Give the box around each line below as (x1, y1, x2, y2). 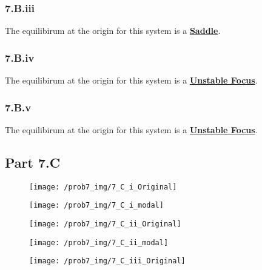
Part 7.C (5, 153, 61, 171)
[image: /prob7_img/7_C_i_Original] (29, 182, 177, 191)
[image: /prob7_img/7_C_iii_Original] (29, 257, 186, 266)
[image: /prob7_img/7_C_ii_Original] (29, 219, 181, 228)
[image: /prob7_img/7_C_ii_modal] (29, 238, 169, 247)
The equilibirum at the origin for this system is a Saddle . (5, 24, 221, 37)
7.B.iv (5, 50, 35, 65)
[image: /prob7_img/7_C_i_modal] (29, 201, 164, 210)
